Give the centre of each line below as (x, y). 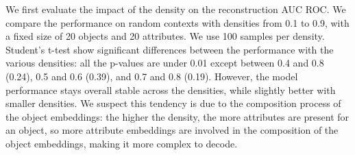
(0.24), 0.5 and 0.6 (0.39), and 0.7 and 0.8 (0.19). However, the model (152, 76)
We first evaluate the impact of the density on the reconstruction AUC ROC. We (176, 9)
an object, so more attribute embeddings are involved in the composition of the (172, 130)
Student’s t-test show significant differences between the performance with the (170, 49)
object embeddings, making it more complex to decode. (122, 143)
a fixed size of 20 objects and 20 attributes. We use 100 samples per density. (165, 36)
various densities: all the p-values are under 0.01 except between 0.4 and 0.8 (165, 63)
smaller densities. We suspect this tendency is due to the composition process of (173, 103)
